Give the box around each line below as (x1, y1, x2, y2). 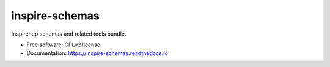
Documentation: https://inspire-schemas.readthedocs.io (26, 49, 168, 57)
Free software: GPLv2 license (26, 41, 101, 48)
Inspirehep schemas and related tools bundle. (11, 30, 127, 37)
